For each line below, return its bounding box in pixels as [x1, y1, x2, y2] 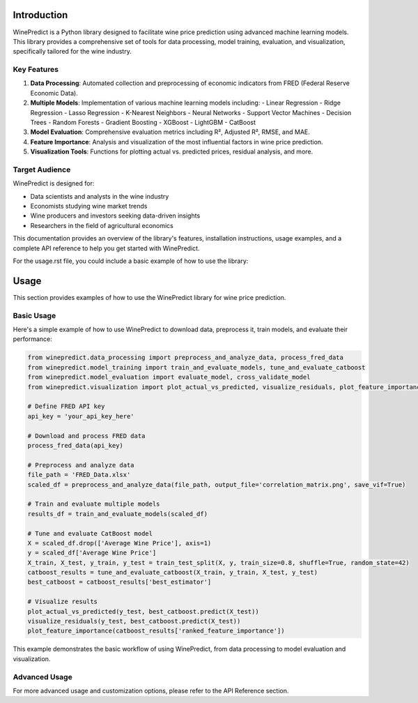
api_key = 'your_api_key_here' [27, 412, 135, 420]
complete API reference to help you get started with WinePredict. [13, 244, 200, 252]
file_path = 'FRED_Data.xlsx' [27, 471, 131, 479]
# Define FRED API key [27, 402, 105, 411]
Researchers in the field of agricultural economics [30, 221, 173, 229]
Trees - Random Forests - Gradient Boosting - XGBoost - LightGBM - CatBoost [30, 119, 256, 126]
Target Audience [13, 165, 71, 174]
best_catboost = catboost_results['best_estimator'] [27, 578, 212, 586]
